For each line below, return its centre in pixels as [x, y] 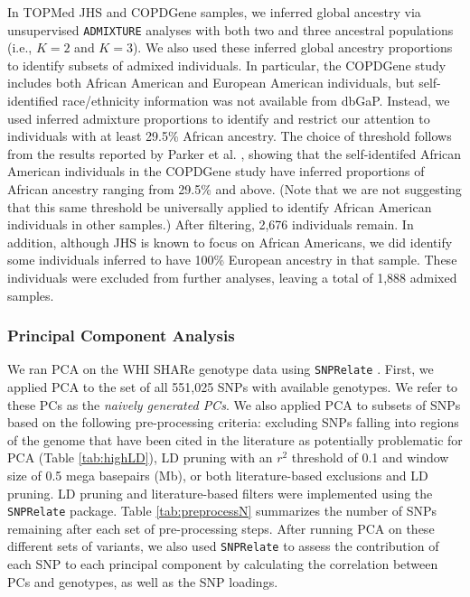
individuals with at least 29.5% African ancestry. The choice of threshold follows [230, 136]
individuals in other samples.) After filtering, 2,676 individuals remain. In [211, 224]
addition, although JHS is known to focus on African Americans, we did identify [230, 242]
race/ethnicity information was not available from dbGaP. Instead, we [256, 101]
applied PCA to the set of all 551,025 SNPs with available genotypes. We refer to [233, 387]
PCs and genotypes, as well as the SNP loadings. [143, 581]
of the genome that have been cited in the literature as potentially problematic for [235, 439]
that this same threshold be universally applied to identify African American [220, 206]
